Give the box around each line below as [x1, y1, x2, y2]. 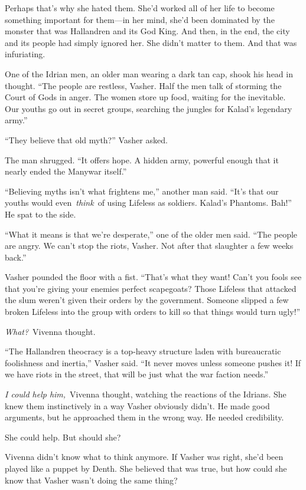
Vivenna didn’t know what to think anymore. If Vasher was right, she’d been [5, 450, 284, 463]
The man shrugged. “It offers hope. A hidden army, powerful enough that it [5, 153, 279, 166]
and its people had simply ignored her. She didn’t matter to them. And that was [5, 36, 297, 48]
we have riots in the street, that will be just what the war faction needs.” [5, 368, 269, 380]
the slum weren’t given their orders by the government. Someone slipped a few [5, 294, 289, 306]
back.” [5, 251, 27, 263]
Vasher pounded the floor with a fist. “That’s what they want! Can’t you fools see [5, 271, 302, 283]
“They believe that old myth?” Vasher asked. [5, 133, 168, 146]
